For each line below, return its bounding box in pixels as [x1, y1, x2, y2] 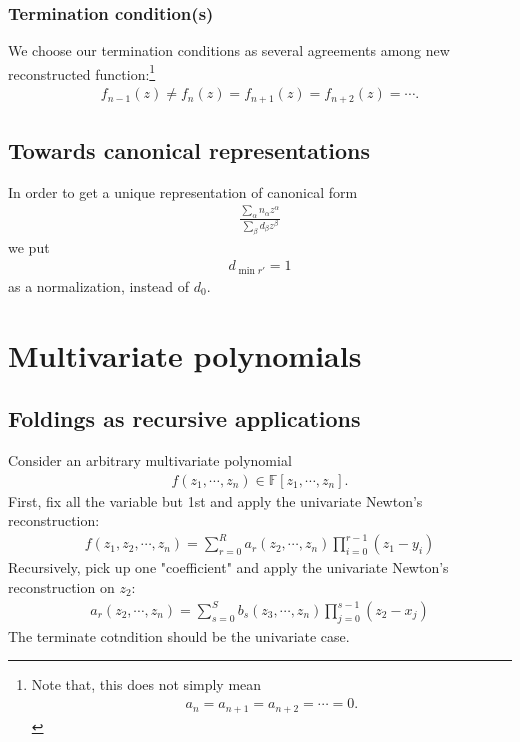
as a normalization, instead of [8, 275, 190, 296]
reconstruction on [8, 576, 115, 597]
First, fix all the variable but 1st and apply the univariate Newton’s [8, 490, 423, 511]
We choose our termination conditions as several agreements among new [8, 40, 450, 61]
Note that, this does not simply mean [31, 674, 262, 695]
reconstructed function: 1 [8, 60, 156, 84]
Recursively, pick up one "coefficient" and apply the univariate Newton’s [8, 557, 449, 578]
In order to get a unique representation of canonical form [8, 181, 358, 202]
